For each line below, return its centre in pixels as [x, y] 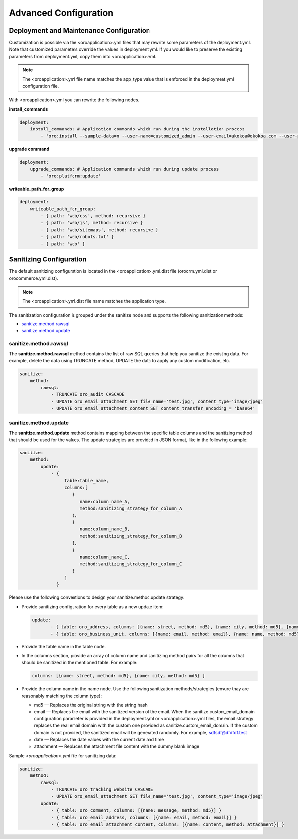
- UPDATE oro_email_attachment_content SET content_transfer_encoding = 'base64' [153, 408]
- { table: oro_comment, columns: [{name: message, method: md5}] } [136, 810]
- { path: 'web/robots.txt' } [77, 237]
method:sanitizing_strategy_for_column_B [131, 536]
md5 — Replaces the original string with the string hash [91, 705]
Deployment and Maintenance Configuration [80, 31]
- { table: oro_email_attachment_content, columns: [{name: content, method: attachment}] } [167, 824]
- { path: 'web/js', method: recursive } [92, 223]
